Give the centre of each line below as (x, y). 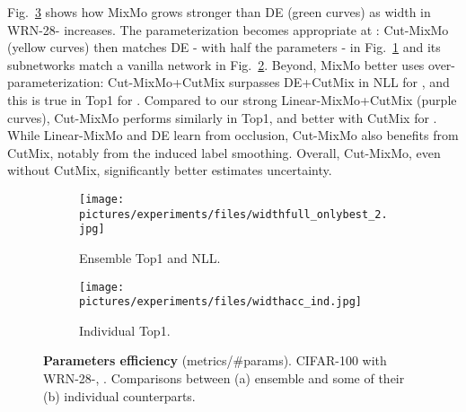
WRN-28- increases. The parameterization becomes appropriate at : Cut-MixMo (228, 29)
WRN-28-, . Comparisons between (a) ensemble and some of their (224, 378)
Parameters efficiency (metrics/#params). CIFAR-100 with (215, 360)
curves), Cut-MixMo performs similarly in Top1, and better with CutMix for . (222, 117)
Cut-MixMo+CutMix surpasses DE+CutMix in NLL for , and (279, 82)
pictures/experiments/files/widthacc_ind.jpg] (220, 302)
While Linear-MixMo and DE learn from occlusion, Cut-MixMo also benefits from (233, 135)
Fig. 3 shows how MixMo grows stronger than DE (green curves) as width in (219, 12)
